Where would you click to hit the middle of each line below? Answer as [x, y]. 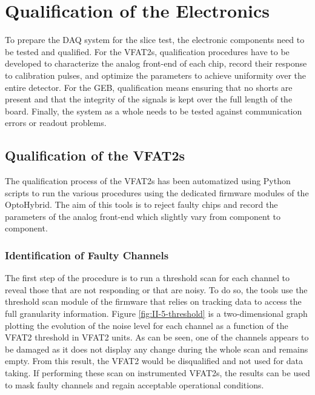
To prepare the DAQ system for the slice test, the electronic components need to [155, 40]
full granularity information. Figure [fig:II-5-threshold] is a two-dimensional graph [156, 314]
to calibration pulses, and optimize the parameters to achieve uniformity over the [156, 75]
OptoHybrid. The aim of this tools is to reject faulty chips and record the [141, 204]
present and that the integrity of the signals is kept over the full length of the [149, 99]
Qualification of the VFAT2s [95, 155]
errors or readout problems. [56, 123]
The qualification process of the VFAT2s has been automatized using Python [148, 181]
